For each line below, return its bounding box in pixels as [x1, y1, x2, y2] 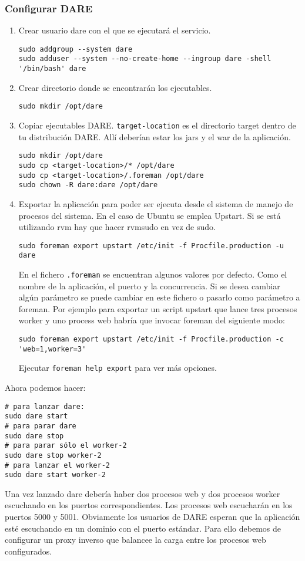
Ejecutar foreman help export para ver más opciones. [18, 361, 217, 374]
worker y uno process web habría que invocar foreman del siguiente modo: [18, 314, 285, 326]
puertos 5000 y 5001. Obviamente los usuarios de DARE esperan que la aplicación [5, 511, 300, 523]
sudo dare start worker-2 [5, 471, 106, 479]
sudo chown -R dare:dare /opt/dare [18, 181, 158, 190]
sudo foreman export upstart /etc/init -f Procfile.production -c [18, 335, 284, 344]
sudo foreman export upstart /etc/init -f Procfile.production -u [18, 241, 284, 250]
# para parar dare [5, 421, 76, 430]
